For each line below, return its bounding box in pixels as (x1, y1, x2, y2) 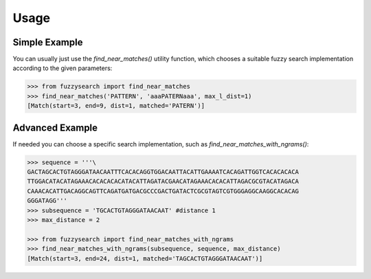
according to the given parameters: (12, 64, 113, 72)
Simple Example (12, 36, 83, 48)
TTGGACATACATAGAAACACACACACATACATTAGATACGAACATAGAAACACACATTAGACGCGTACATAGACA (27, 177, 299, 186)
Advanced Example (12, 122, 98, 133)
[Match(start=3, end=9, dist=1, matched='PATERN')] (27, 102, 205, 110)
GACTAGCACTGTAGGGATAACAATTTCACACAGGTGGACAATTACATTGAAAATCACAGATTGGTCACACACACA (27, 168, 299, 176)
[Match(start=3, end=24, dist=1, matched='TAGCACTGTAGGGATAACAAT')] (27, 254, 263, 263)
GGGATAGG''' (27, 197, 68, 205)
